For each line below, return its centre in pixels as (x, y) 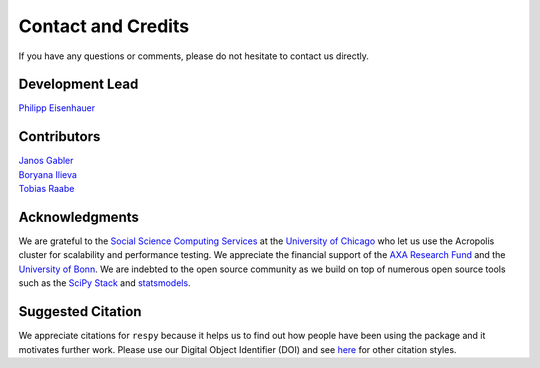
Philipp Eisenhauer (56, 108)
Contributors (59, 136)
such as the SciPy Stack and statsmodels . (104, 283)
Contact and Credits (104, 26)
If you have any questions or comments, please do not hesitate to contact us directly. (194, 56)
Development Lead (78, 84)
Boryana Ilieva (47, 174)
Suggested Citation (80, 311)
